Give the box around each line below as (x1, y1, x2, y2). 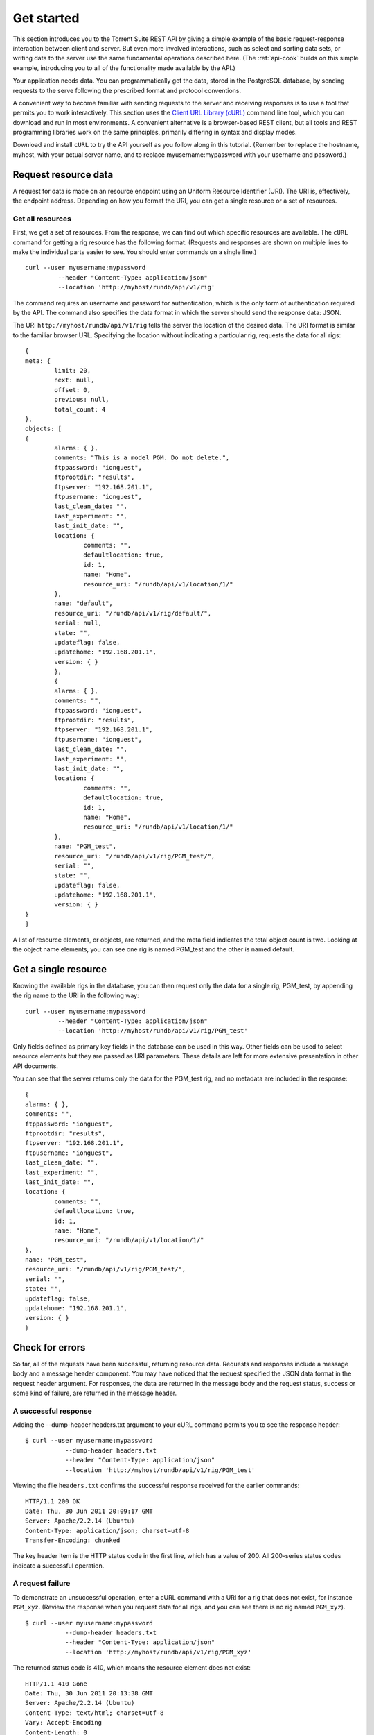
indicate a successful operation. (12, 1561, 105, 1570)
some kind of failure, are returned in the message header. (12, 1389, 177, 1397)
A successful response (12, 1406, 93, 1416)
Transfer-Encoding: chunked (25, 1536, 121, 1544)
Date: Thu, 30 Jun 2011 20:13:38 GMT (25, 1689, 154, 1697)
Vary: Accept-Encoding (25, 1718, 103, 1727)
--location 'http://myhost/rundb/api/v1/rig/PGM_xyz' (64, 1648, 252, 1656)
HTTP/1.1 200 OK (25, 1498, 80, 1505)
